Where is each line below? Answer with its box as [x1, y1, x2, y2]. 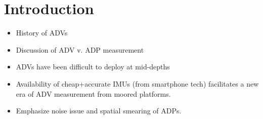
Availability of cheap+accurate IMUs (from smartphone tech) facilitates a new [16, 78, 259, 89]
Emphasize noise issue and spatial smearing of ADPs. [16, 105, 182, 116]
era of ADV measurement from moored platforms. [16, 88, 171, 99]
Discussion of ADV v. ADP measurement [16, 44, 144, 55]
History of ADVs [16, 27, 68, 38]
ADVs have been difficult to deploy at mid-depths [16, 61, 170, 72]
